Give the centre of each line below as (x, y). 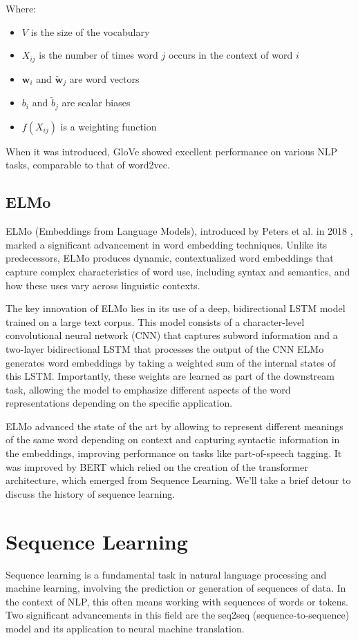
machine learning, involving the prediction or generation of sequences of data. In (176, 588)
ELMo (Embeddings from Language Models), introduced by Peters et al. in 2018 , (179, 231)
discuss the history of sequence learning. (91, 493)
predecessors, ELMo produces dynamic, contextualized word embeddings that (170, 258)
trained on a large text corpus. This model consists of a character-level (155, 321)
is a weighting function (109, 126)
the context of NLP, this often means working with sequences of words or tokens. (177, 601)
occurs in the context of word (230, 55)
